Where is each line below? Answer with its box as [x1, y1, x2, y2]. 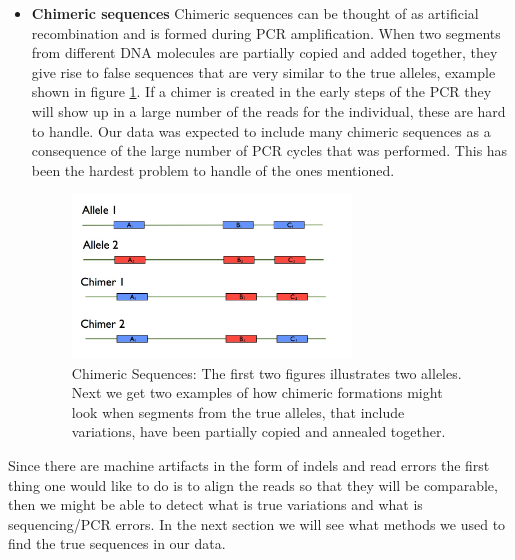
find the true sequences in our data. [8, 533, 226, 554]
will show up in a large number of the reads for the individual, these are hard [31, 100, 506, 121]
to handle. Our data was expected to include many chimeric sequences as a [31, 120, 491, 141]
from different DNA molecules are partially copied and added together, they [31, 42, 498, 63]
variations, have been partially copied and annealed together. [71, 421, 446, 442]
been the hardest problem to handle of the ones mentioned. [31, 159, 395, 180]
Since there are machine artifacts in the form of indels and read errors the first [8, 455, 490, 476]
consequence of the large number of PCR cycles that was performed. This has [31, 140, 508, 161]
